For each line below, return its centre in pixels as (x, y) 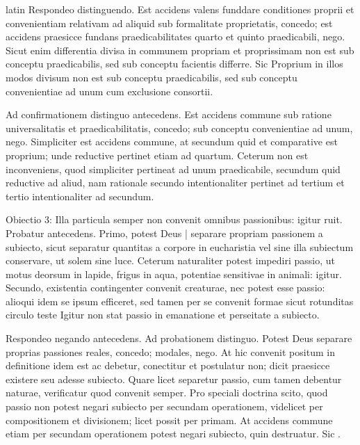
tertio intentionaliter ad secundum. (80, 196)
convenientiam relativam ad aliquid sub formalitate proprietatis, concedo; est (169, 23)
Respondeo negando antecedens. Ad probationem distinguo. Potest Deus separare (179, 338)
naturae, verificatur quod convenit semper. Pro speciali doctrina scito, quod (167, 393)
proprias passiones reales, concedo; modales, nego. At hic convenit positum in (170, 351)
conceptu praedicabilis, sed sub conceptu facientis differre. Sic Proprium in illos (174, 64)
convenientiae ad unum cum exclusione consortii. (109, 91)
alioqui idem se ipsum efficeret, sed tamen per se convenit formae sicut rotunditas (180, 301)
